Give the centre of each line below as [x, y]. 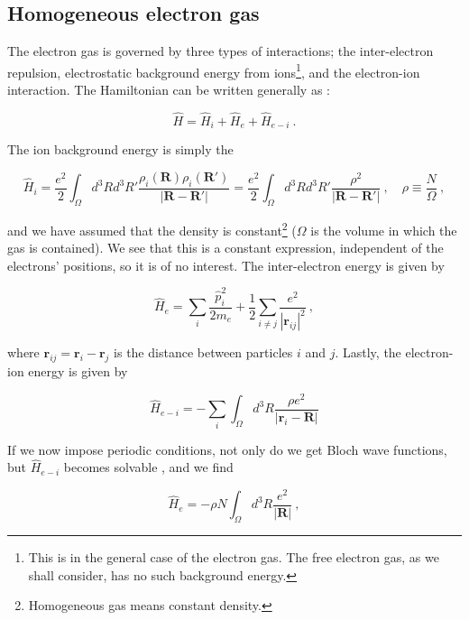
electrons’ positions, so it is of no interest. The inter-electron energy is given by [226, 265]
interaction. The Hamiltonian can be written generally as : [169, 90]
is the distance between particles [203, 352]
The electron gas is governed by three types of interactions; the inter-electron [221, 51]
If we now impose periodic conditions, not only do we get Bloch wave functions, [227, 449]
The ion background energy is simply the [120, 149]
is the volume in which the [384, 230]
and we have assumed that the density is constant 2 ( [152, 228]
